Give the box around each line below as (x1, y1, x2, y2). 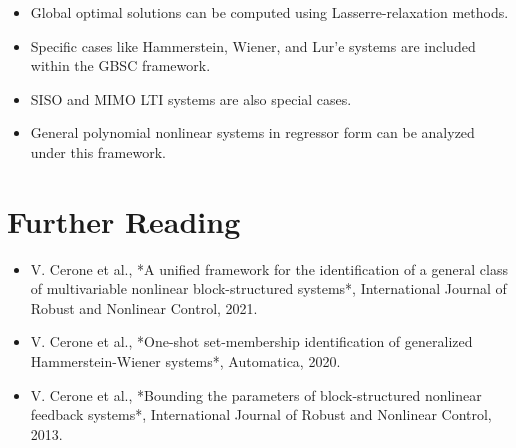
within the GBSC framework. (30, 55, 211, 76)
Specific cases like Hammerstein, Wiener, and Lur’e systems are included (30, 35, 476, 56)
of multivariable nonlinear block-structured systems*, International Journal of (30, 278, 507, 299)
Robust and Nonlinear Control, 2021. (30, 297, 258, 318)
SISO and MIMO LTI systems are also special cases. (30, 88, 352, 109)
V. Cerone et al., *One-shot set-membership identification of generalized (30, 331, 473, 352)
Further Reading (7, 200, 241, 241)
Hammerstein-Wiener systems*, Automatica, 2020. (30, 351, 341, 372)
